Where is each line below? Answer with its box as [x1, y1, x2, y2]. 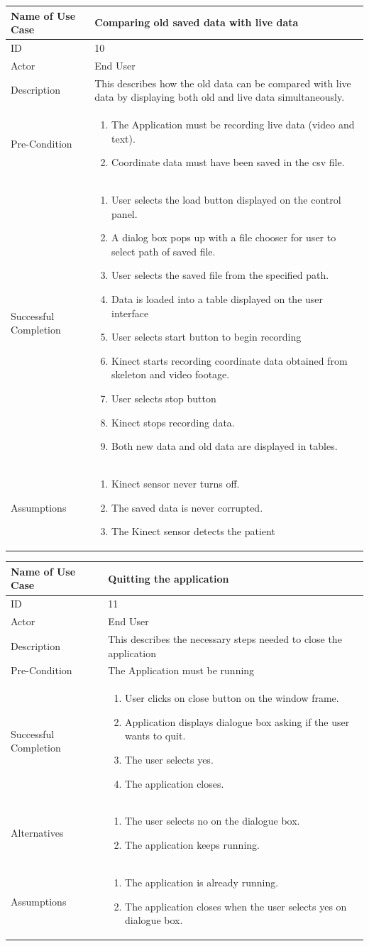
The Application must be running [108, 663, 255, 678]
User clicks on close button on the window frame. [125, 691, 339, 705]
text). [111, 131, 136, 145]
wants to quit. [125, 728, 186, 743]
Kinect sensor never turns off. [111, 476, 240, 491]
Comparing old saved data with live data [94, 15, 299, 30]
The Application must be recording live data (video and [111, 117, 355, 132]
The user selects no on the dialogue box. [125, 813, 300, 828]
